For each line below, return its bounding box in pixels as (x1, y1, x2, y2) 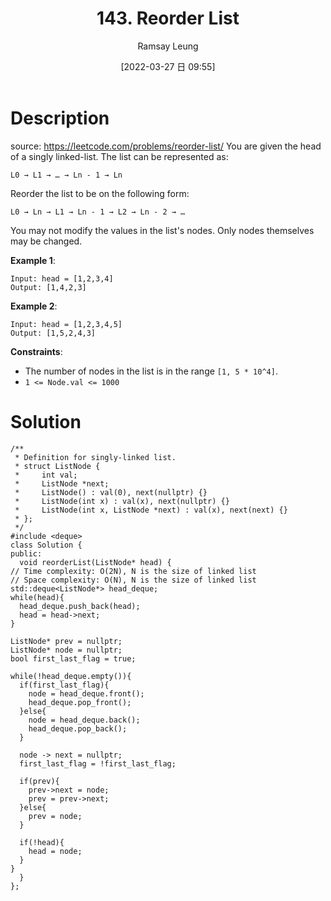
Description (10, 107, 110, 129)
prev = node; (28, 811, 83, 821)
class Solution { (10, 540, 83, 550)
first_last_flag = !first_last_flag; (19, 758, 177, 769)
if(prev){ (19, 776, 60, 786)
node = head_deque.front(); (28, 688, 145, 699)
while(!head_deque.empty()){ (10, 671, 132, 681)
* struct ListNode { (14, 461, 101, 471)
